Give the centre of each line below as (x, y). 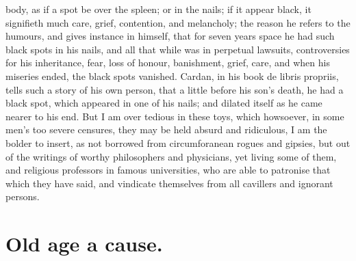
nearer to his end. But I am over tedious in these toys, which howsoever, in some (175, 116)
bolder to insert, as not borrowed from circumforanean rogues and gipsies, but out (178, 142)
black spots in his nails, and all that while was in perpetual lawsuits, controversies (178, 49)
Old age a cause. (84, 244)
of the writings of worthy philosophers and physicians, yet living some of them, (171, 156)
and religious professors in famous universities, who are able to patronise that (168, 170)
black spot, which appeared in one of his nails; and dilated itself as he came (164, 103)
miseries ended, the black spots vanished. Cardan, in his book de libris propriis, (172, 75)
